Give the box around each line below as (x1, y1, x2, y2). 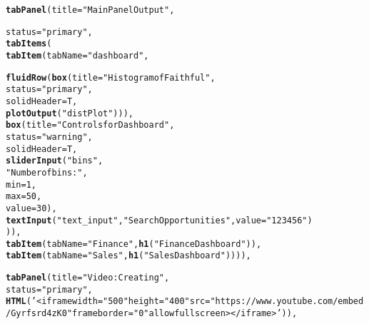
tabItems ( (6, 39, 52, 49)
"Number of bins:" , (6, 167, 88, 178)
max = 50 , (6, 191, 42, 202)
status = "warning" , (6, 131, 93, 142)
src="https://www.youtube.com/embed (189, 296, 364, 307)
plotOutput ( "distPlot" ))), (6, 108, 133, 118)
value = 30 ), (6, 203, 57, 213)
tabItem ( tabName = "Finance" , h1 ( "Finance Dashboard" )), (6, 238, 262, 249)
